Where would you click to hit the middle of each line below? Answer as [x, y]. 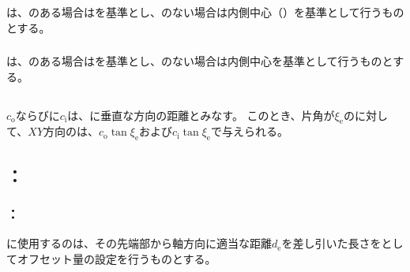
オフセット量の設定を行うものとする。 [117, 258]
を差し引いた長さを [331, 243]
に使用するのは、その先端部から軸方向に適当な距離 [139, 243]
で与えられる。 [249, 131]
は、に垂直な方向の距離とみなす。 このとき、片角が [201, 115]
